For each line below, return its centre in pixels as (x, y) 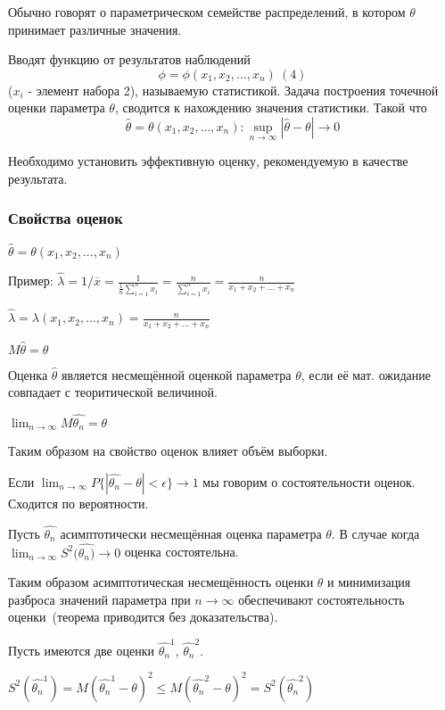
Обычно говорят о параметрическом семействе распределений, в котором (207, 12)
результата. (38, 178)
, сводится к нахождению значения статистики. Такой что (271, 107)
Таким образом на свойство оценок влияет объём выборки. (168, 451)
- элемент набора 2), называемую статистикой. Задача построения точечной (233, 90)
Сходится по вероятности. (78, 503)
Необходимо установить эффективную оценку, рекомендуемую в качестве (208, 161)
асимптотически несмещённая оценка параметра (191, 533)
